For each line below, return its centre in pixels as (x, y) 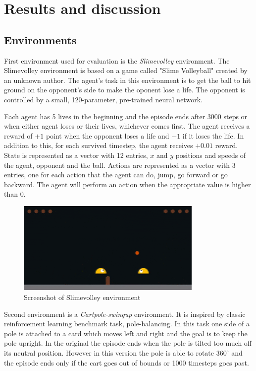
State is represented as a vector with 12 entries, (76, 155)
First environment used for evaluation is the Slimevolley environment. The (117, 60)
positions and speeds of (211, 155)
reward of (18, 135)
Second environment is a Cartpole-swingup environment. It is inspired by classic (125, 314)
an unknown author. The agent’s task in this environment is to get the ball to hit (128, 80)
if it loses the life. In (213, 135)
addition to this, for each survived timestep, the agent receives (99, 145)
